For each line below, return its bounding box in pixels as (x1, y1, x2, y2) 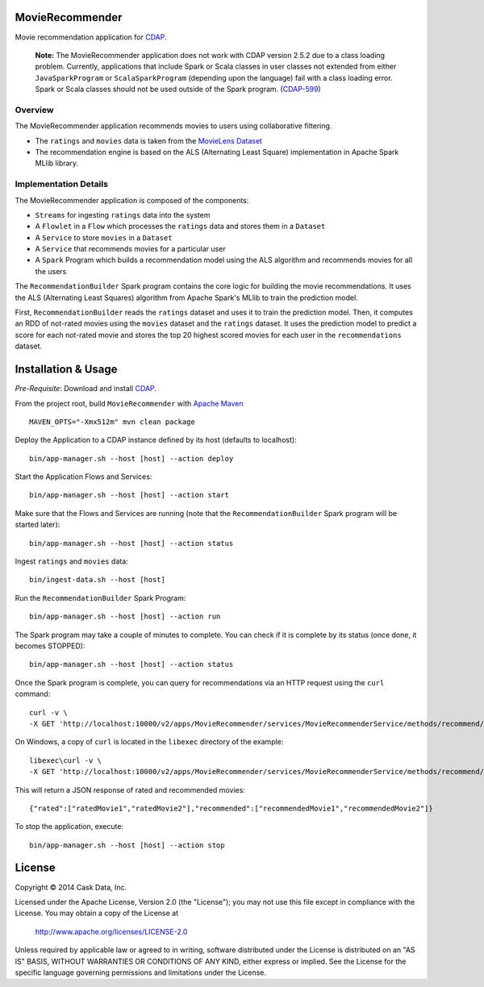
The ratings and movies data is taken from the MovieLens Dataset (35, 135, 262, 145)
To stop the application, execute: (15, 822, 124, 831)
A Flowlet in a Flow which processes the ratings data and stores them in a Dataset (35, 222, 326, 231)
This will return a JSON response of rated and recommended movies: (15, 785, 246, 794)
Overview (15, 104, 54, 115)
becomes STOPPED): (15, 641, 86, 651)
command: (15, 689, 51, 699)
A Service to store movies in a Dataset (35, 232, 173, 242)
